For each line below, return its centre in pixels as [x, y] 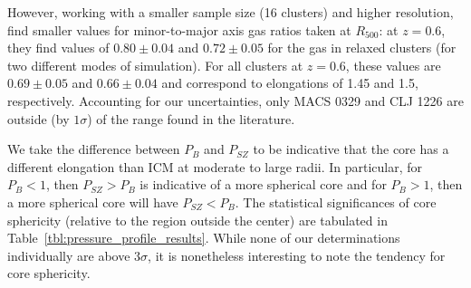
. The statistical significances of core [336, 202]
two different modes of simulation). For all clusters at [155, 65]
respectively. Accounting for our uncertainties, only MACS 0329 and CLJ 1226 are [235, 100]
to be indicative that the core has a [351, 149]
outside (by [38, 118]
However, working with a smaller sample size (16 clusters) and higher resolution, [231, 12]
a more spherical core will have [93, 202]
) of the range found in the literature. [191, 118]
